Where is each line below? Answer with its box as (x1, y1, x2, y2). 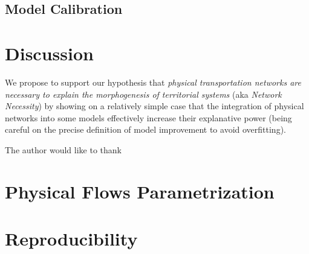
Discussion (5, 40, 94, 65)
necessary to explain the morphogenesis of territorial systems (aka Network (5, 87, 282, 100)
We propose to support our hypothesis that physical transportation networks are (5, 75, 301, 88)
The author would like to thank (5, 143, 122, 156)
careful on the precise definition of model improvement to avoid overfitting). (5, 123, 286, 136)
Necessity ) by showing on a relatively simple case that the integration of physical (5, 100, 304, 112)
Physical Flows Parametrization (5, 179, 275, 203)
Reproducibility (5, 226, 138, 251)
